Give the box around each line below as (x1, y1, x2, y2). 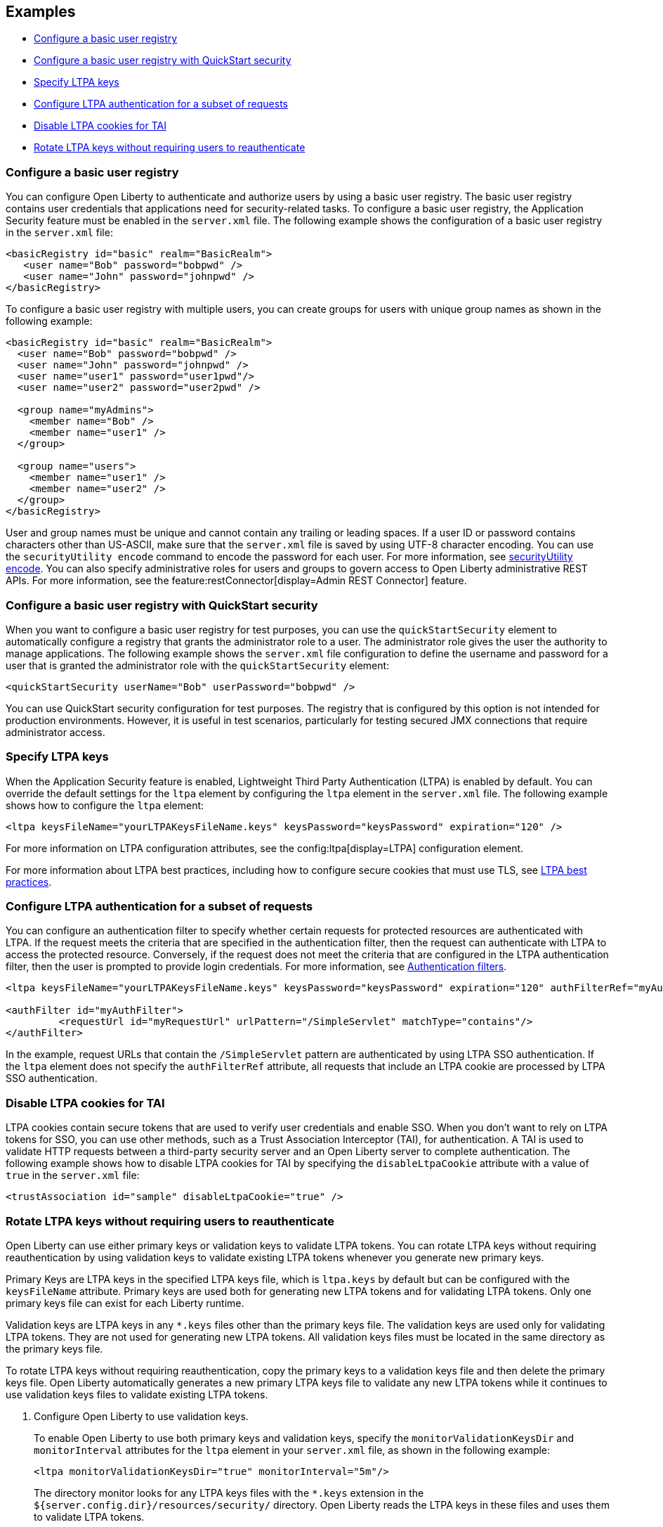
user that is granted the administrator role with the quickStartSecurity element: (6, 659, 390, 671)
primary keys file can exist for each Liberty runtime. (6, 1296, 244, 1309)
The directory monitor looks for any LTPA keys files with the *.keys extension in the (34, 1486, 424, 1499)
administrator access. (6, 726, 105, 738)
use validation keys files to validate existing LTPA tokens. (6, 1388, 268, 1400)
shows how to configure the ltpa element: (6, 799, 204, 811)
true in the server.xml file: (6, 1169, 140, 1182)
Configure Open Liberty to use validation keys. (34, 1410, 249, 1422)
